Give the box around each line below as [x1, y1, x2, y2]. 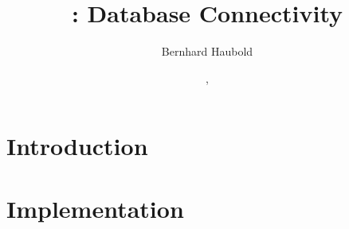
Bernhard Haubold [161, 43, 253, 60]
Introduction [6, 130, 148, 162]
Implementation [6, 192, 184, 224]
